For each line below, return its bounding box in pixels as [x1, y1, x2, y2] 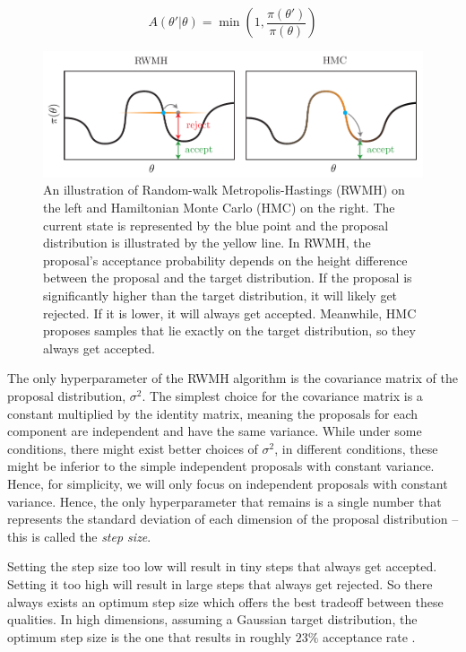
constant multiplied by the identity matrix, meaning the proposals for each [7, 404, 419, 422]
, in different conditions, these [274, 439, 438, 457]
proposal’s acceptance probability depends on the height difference [43, 250, 408, 269]
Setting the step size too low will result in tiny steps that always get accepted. [7, 557, 437, 576]
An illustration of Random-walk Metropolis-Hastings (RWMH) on [43, 180, 405, 199]
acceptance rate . [323, 627, 416, 646]
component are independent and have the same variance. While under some [7, 422, 422, 440]
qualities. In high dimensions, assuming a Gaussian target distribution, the [7, 610, 418, 629]
